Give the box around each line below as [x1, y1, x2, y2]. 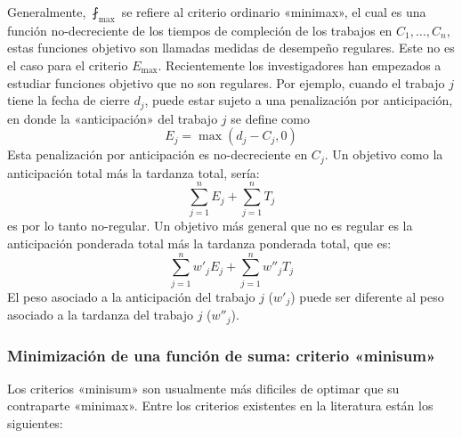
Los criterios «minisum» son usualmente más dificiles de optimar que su [7, 378, 400, 397]
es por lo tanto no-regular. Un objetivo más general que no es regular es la [7, 216, 413, 235]
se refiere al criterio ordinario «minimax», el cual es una [121, 3, 426, 20]
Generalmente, [7, 3, 86, 20]
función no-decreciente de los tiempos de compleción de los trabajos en [7, 20, 393, 39]
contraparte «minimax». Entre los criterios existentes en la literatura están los [7, 396, 434, 415]
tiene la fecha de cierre [7, 91, 130, 109]
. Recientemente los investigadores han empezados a [158, 55, 442, 74]
